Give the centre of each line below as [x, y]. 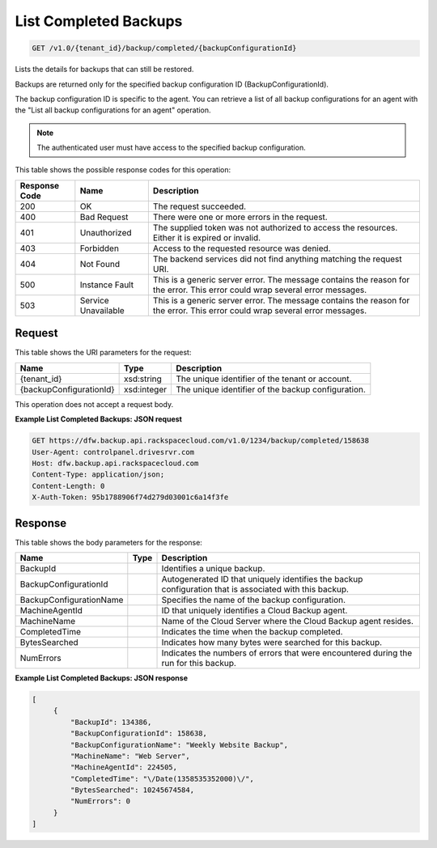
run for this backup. [199, 663]
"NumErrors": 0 [100, 801]
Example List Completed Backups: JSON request [98, 419]
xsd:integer [146, 389]
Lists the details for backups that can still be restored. [104, 70]
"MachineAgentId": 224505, [124, 767]
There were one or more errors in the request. [240, 217]
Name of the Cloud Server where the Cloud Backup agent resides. [288, 621]
